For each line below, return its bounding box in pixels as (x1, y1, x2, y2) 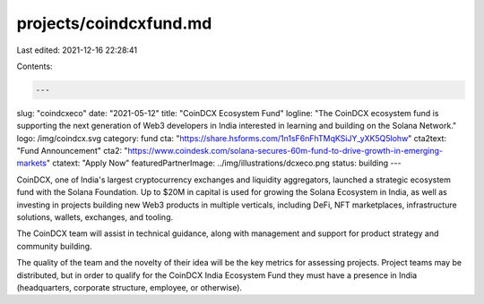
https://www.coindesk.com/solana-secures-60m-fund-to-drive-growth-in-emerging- (126, 146, 444, 156)
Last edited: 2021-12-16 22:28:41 (16, 45, 138, 55)
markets (16, 157, 47, 169)
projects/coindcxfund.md (16, 13, 212, 33)
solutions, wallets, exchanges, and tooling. (16, 212, 174, 223)
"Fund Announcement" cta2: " (16, 146, 128, 156)
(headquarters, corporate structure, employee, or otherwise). (16, 282, 242, 292)
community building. (16, 241, 93, 251)
